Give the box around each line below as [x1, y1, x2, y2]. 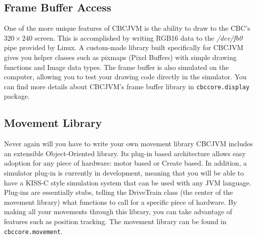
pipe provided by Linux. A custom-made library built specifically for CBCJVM [4, 42, 244, 53]
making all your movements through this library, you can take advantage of [4, 206, 232, 217]
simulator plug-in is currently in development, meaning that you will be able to [4, 168, 244, 178]
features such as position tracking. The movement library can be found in [4, 216, 227, 226]
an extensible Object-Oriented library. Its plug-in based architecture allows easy [4, 148, 246, 158]
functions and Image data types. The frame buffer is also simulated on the [4, 61, 229, 72]
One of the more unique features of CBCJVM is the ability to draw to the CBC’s [4, 23, 251, 33]
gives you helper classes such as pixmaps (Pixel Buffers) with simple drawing [4, 52, 237, 62]
